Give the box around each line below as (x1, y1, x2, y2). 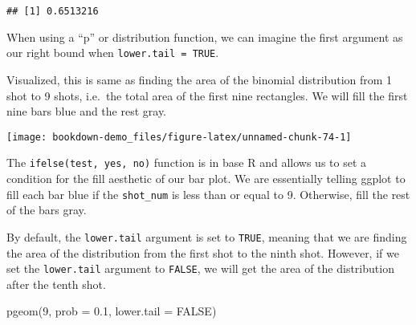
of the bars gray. (6, 201, 87, 218)
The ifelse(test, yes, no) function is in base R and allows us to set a (6, 154, 367, 171)
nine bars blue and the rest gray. (6, 103, 167, 120)
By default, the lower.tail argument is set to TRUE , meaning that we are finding (6, 228, 407, 245)
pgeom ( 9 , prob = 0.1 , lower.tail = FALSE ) (6, 303, 217, 319)
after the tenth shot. (6, 275, 106, 292)
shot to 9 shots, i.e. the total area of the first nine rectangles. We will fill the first (6, 87, 408, 104)
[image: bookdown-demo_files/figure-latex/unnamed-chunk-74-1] (6, 131, 352, 143)
